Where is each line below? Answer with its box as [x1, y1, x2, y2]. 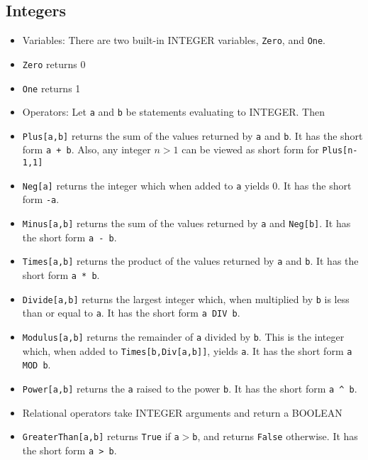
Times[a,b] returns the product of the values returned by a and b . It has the [22, 253, 359, 268]
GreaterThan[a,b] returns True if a [22, 429, 179, 444]
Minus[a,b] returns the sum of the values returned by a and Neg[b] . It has [22, 216, 351, 231]
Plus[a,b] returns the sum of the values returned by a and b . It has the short [22, 128, 363, 143]
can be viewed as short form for [182, 142, 319, 157]
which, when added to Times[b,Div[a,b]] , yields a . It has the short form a [22, 343, 352, 358]
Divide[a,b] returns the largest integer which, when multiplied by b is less [22, 291, 350, 306]
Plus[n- [322, 146, 358, 156]
